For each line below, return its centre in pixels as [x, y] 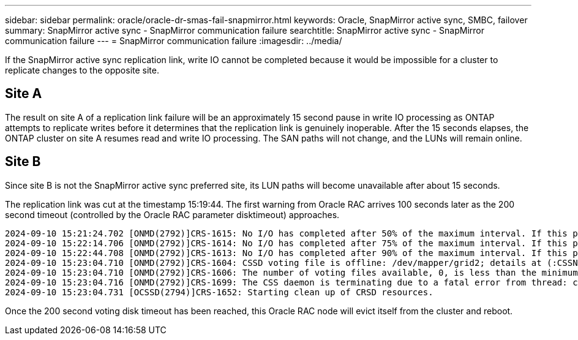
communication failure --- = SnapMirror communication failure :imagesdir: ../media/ [174, 41]
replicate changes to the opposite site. [82, 70]
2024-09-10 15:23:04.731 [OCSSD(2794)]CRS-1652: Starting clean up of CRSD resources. [219, 292]
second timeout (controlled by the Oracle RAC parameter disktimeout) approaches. [172, 214]
